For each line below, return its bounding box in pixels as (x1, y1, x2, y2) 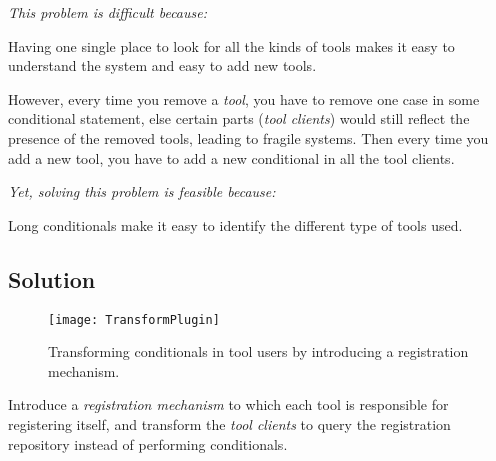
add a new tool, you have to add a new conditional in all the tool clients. (8, 147, 455, 168)
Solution (8, 263, 96, 294)
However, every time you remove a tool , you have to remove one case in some (8, 88, 480, 109)
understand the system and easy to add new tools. (8, 55, 317, 76)
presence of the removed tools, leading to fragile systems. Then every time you (8, 127, 489, 148)
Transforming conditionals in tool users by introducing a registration (48, 341, 469, 362)
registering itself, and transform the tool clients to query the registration (8, 413, 451, 434)
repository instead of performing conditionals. (8, 433, 288, 454)
